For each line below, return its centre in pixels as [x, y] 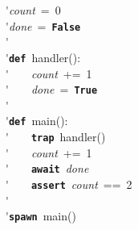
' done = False [43, 25]
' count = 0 [33, 10]
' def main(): [37, 121]
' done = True [52, 89]
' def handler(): [43, 57]
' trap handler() [56, 136]
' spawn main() [41, 216]
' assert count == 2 [69, 184]
